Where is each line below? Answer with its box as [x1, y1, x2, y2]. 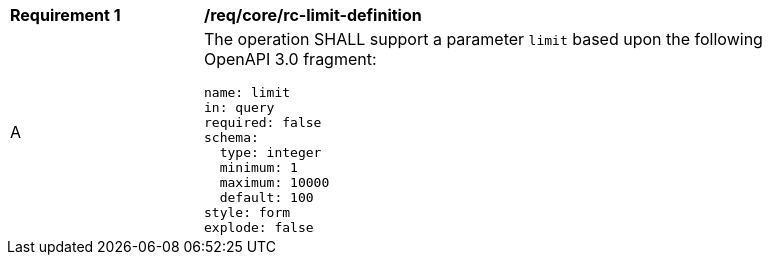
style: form [204, 205, 291, 220]
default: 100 [219, 190, 314, 205]
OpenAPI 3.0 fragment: [204, 49, 377, 69]
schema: [204, 130, 259, 145]
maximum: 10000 [219, 175, 330, 190]
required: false [204, 115, 322, 130]
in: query [204, 100, 275, 115]
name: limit [204, 85, 291, 100]
